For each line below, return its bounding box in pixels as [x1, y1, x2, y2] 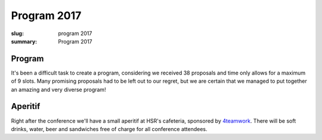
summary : [11, 38, 38, 45]
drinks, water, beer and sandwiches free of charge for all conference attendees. [11, 125, 208, 132]
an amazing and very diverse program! [11, 86, 107, 93]
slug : [11, 30, 24, 37]
